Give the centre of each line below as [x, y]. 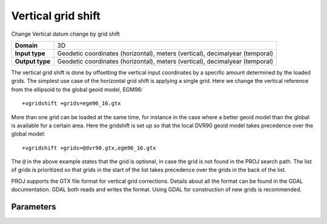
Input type [30, 53]
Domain [26, 45]
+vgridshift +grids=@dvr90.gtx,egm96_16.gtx [89, 148]
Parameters [34, 207]
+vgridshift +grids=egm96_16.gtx [71, 104]
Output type [33, 61]
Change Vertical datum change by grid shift [66, 34]
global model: [28, 134]
